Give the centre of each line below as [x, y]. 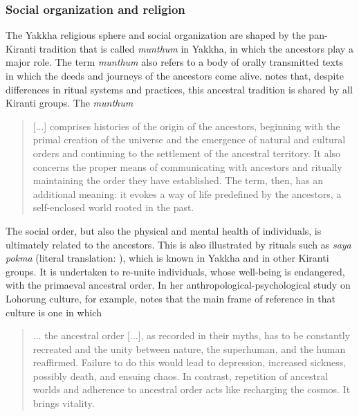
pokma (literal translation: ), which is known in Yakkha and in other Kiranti [167, 258]
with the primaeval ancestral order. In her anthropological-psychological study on [178, 285]
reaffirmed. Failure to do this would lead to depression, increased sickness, [190, 362]
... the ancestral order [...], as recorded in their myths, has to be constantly [192, 335]
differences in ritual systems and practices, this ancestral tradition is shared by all [179, 89]
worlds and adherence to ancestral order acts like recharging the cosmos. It [192, 389]
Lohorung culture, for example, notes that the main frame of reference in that [171, 298]
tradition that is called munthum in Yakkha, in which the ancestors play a [196, 48]
